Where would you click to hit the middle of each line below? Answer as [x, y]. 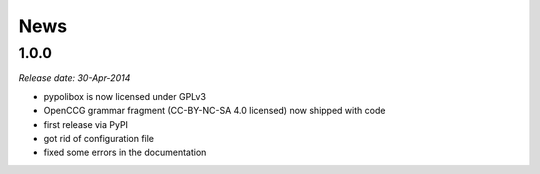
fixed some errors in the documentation [125, 152]
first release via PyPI [86, 124]
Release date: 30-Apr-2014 [74, 78]
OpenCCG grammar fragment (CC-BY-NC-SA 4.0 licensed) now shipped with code [214, 111]
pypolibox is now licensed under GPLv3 [125, 96]
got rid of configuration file [99, 138]
